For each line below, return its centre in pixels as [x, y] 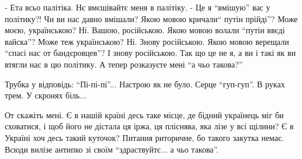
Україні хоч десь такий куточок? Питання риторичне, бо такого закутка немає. [144, 137]
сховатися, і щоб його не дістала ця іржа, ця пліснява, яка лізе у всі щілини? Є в [149, 126]
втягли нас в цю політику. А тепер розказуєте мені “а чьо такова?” [124, 64]
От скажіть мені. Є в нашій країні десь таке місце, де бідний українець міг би [144, 114]
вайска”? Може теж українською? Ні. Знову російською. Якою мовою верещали [147, 41]
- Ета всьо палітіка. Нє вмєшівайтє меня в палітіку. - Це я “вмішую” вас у [138, 7]
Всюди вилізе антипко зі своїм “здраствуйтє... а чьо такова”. [112, 149]
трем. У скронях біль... [46, 95]
